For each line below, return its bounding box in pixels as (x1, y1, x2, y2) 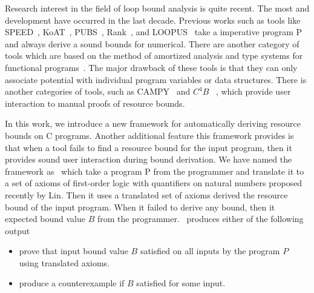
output (5, 224, 30, 237)
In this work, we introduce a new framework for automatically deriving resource (5, 117, 301, 130)
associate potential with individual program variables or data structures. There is (5, 73, 307, 86)
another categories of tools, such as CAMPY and (5, 85, 191, 98)
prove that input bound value (19, 244, 128, 257)
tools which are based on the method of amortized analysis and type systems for (5, 49, 303, 62)
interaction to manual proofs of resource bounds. (5, 96, 185, 109)
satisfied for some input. (136, 277, 226, 289)
